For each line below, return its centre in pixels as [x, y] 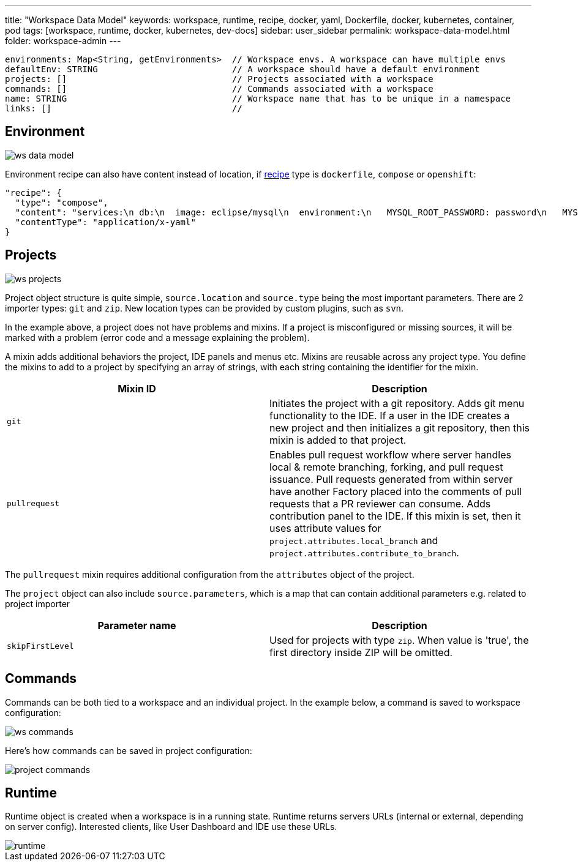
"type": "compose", [62, 202]
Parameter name [137, 625]
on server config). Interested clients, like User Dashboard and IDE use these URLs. [171, 827]
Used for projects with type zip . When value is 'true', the [399, 640]
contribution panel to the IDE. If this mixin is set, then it [395, 516]
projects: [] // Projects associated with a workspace [219, 79]
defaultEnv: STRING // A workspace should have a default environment [242, 69]
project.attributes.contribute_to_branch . [364, 552]
